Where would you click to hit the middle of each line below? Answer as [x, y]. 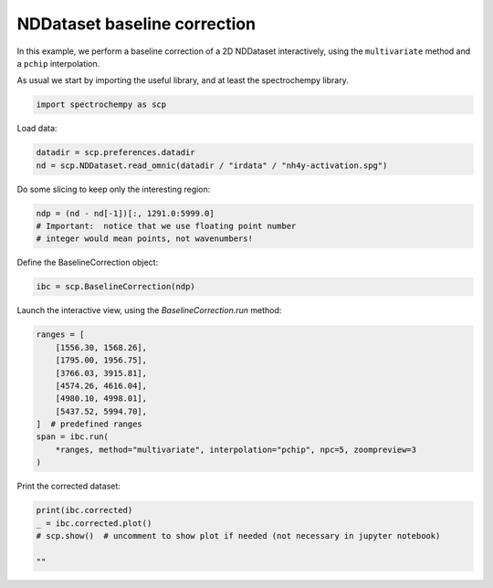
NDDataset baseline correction [136, 24]
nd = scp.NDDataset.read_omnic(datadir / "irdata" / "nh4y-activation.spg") [212, 165]
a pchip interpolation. [58, 63]
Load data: [37, 129]
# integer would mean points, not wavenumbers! [144, 239]
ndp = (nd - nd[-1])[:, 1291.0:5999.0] [125, 213]
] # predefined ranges [89, 424]
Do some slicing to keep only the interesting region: [114, 189]
